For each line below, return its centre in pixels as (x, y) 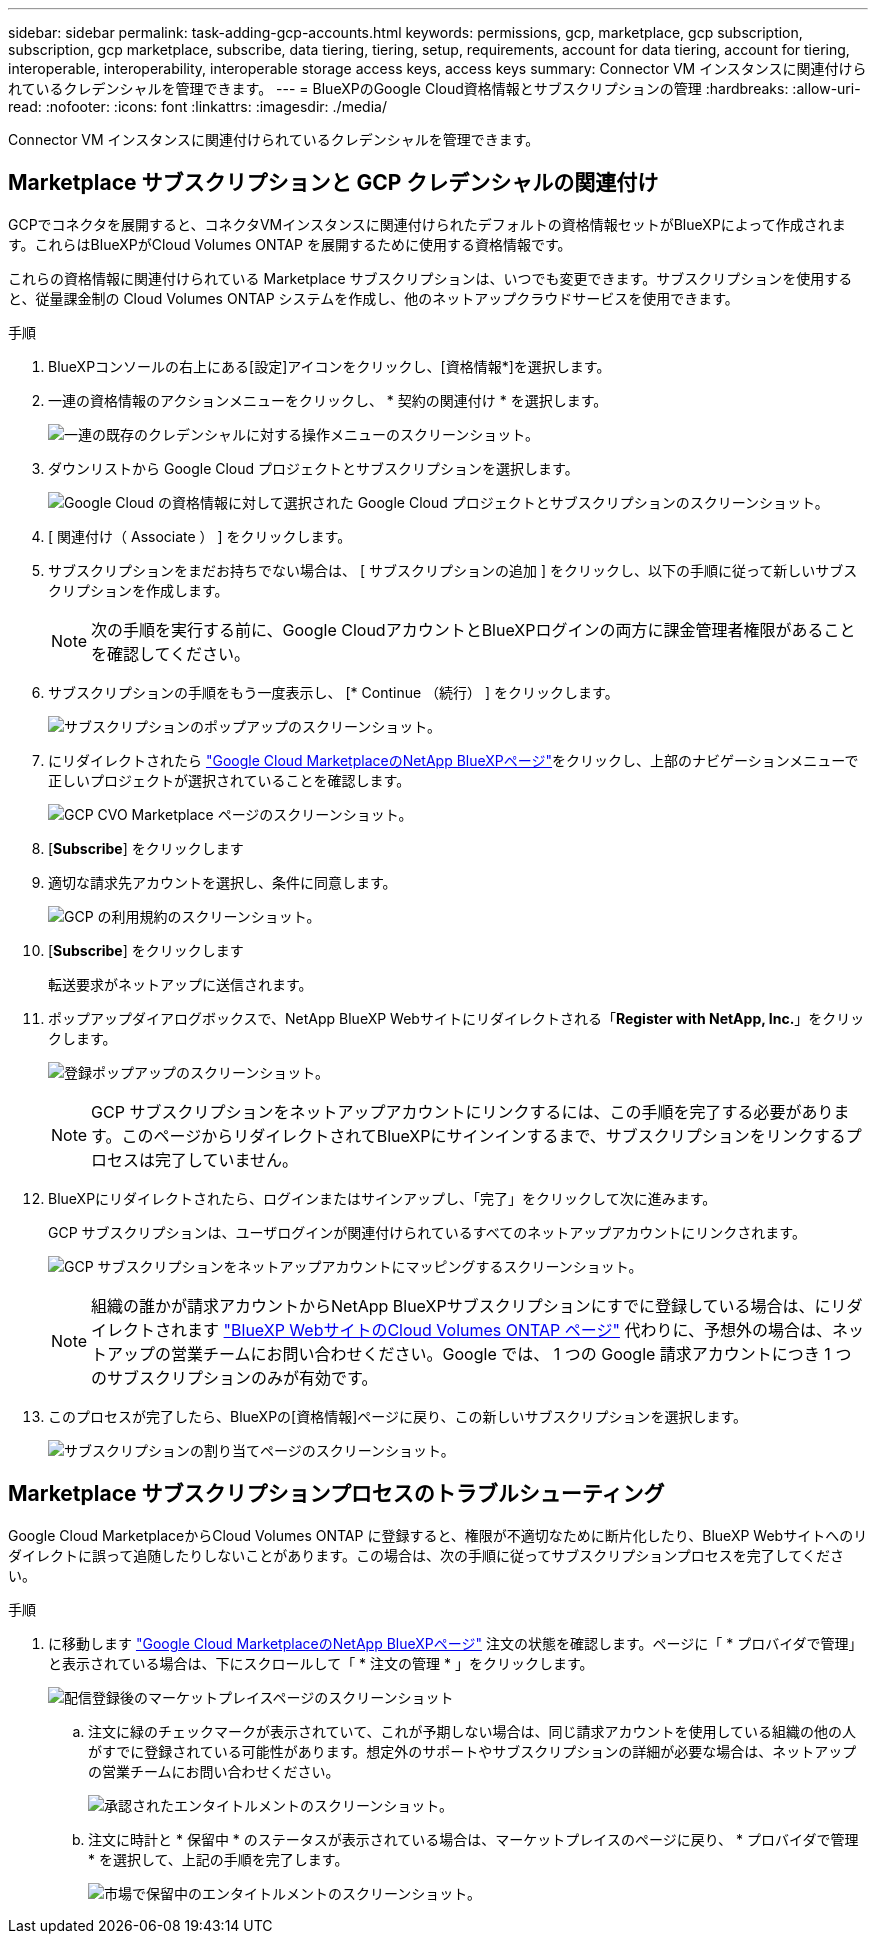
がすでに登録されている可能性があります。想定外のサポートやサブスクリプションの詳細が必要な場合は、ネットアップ (472, 1751)
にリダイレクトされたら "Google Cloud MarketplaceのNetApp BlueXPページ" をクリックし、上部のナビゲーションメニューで (453, 760)
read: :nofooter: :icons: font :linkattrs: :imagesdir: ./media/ (197, 106)
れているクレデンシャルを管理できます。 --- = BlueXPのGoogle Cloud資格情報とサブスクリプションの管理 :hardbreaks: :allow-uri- (434, 88)
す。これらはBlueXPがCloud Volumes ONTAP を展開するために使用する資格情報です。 (290, 244)
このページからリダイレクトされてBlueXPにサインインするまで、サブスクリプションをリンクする (483, 1135)
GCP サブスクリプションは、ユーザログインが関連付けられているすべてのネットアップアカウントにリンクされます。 (427, 1232)
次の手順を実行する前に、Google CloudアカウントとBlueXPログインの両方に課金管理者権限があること (473, 629)
